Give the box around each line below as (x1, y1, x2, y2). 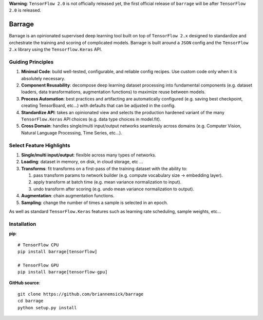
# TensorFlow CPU (18, 242, 59, 248)
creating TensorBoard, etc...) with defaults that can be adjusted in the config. (21, 102, 176, 109)
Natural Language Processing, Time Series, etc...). (21, 130, 122, 135)
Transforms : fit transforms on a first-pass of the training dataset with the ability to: (21, 166, 188, 171)
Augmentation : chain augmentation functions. (21, 193, 114, 199)
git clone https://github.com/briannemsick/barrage (18, 291, 144, 297)
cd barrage (18, 298, 44, 303)
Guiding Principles (9, 58, 54, 65)
